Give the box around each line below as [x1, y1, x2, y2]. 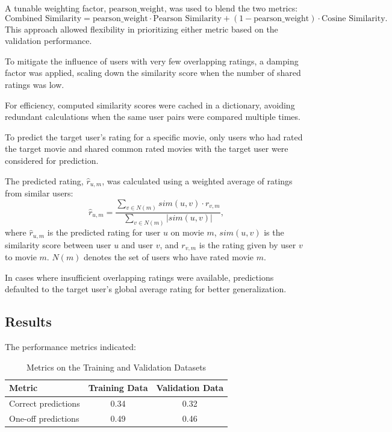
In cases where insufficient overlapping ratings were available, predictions [5, 271, 274, 283]
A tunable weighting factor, [5, 2, 107, 14]
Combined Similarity [5, 14, 82, 23]
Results [5, 312, 52, 331]
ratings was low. [5, 78, 64, 90]
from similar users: [5, 186, 73, 199]
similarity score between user [5, 238, 111, 251]
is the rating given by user [199, 238, 296, 251]
